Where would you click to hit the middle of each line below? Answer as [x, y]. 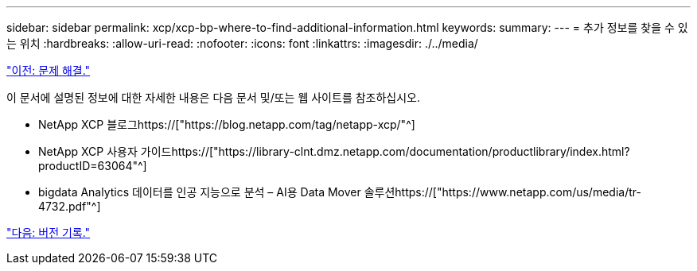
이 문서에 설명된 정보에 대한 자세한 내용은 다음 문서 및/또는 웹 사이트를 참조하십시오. [214, 97]
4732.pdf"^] [70, 206]
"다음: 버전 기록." [49, 232]
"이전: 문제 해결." [49, 70]
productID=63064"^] [93, 166]
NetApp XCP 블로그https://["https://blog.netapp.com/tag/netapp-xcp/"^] [227, 124]
